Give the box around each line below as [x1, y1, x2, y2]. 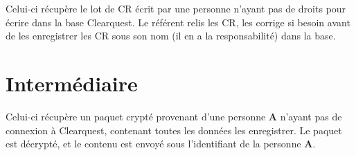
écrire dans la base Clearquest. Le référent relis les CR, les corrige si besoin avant [6, 15, 350, 29]
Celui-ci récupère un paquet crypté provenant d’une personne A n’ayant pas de [6, 109, 342, 123]
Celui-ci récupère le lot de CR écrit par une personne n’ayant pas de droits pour [6, 1, 346, 15]
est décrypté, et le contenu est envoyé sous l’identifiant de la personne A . [6, 136, 316, 151]
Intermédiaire [6, 69, 138, 97]
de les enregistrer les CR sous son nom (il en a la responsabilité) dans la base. [6, 28, 336, 43]
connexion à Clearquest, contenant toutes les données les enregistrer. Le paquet [6, 122, 342, 137]
